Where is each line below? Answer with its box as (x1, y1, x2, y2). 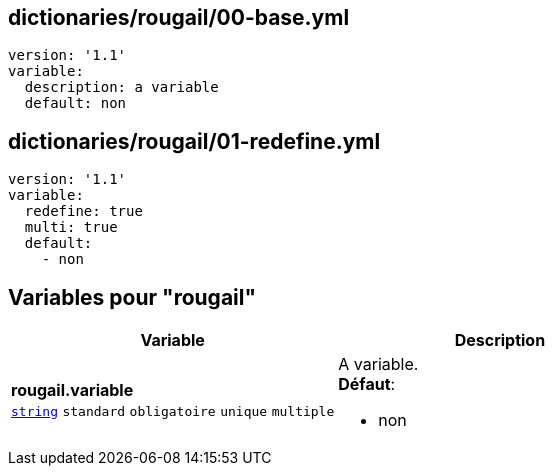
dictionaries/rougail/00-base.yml (8, 5, 350, 30)
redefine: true (24, 203, 143, 220)
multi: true (24, 219, 118, 236)
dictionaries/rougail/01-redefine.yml (8, 128, 381, 154)
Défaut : (338, 374, 396, 395)
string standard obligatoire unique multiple (11, 404, 335, 420)
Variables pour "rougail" (8, 284, 257, 310)
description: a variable (24, 79, 219, 96)
